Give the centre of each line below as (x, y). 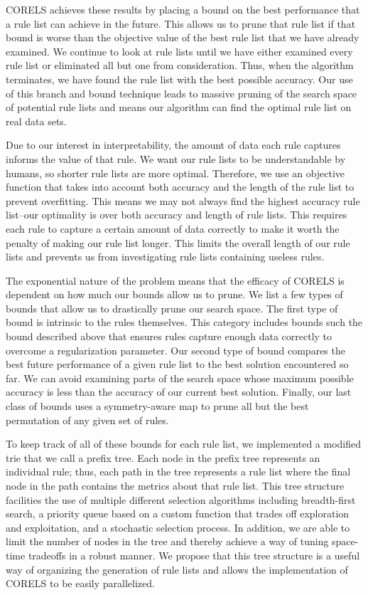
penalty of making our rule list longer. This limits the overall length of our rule (178, 242)
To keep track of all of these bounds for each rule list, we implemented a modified (184, 444)
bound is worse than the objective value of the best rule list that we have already (183, 37)
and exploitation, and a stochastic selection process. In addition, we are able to (178, 527)
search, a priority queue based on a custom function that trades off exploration (178, 514)
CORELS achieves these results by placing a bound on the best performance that (183, 9)
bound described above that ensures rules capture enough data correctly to (169, 336)
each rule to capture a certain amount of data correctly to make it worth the (173, 228)
